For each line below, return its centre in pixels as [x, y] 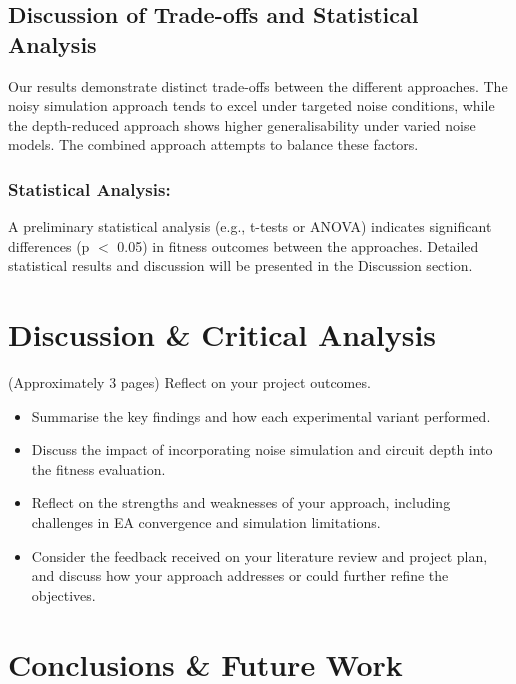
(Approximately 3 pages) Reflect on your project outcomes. [189, 382]
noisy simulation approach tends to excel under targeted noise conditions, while [251, 105]
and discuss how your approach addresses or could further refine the [240, 575]
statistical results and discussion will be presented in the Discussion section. [240, 265]
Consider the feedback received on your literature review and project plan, [259, 555]
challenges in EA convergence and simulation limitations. [206, 522]
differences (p [49, 245]
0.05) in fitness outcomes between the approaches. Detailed [298, 245]
